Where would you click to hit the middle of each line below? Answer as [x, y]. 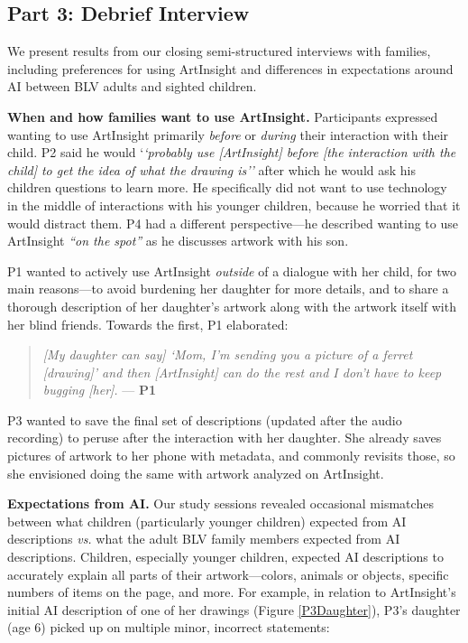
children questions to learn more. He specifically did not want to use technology [227, 187]
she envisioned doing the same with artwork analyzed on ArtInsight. [196, 473]
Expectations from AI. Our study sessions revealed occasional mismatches [220, 503]
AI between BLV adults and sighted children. [132, 86]
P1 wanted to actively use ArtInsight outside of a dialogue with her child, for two [232, 270]
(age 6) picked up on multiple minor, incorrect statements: [169, 627]
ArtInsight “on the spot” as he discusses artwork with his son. [178, 241]
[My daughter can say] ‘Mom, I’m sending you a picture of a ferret [228, 354]
